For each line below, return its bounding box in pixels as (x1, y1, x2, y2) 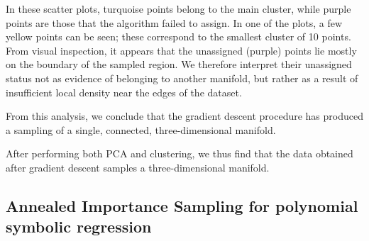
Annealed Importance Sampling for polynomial (6, 194, 358, 216)
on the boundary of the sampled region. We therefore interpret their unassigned (6, 57, 352, 72)
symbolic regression (6, 215, 152, 237)
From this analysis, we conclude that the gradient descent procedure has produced (6, 108, 363, 123)
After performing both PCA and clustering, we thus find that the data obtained (6, 146, 353, 161)
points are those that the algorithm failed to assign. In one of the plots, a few (6, 15, 343, 30)
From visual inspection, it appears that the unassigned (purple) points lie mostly (6, 43, 357, 57)
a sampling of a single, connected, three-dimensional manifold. (6, 122, 276, 137)
